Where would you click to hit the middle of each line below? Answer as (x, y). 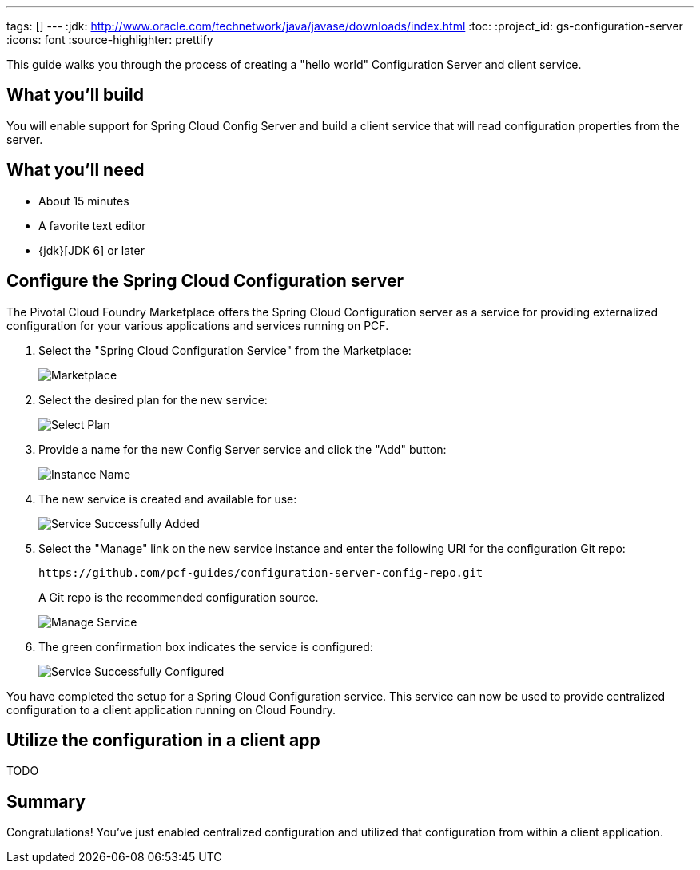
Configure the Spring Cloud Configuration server (205, 281)
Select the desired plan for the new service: (153, 399)
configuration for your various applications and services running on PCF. (198, 325)
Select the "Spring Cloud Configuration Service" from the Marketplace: (225, 350)
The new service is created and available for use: (168, 499)
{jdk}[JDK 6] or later (91, 250)
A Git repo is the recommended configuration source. (179, 597)
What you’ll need (76, 170)
